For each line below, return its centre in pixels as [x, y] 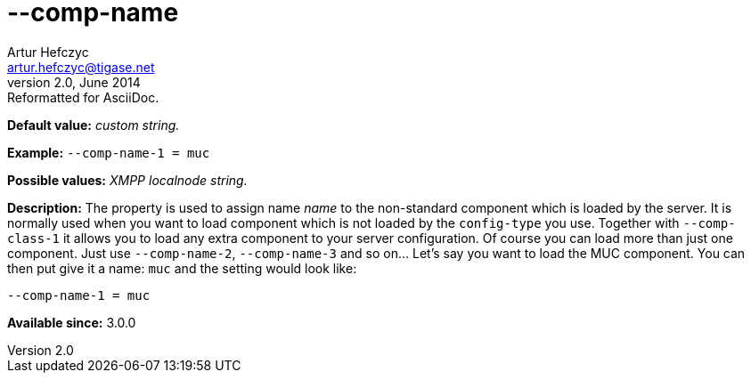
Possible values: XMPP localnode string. [127, 180]
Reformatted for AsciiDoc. [83, 97]
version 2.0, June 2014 [74, 82]
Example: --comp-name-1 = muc [109, 152]
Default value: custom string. [94, 125]
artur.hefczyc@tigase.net [81, 67]
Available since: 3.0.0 [72, 322]
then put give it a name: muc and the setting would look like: [182, 268]
